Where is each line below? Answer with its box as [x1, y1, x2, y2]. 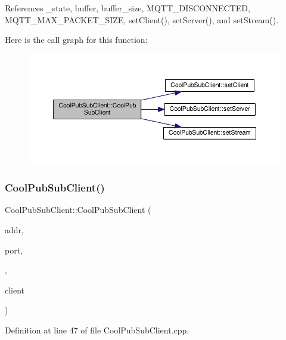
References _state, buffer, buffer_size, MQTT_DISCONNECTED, [5, 2, 250, 14]
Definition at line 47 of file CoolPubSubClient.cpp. [5, 323, 189, 336]
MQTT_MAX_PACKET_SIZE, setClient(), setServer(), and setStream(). [5, 13, 279, 26]
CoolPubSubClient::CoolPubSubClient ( [5, 203, 151, 216]
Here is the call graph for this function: [5, 33, 148, 46]
